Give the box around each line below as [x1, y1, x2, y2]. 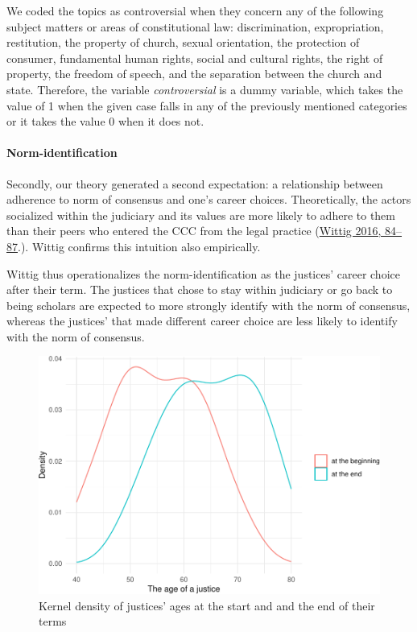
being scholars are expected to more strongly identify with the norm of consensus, [6, 296, 411, 313]
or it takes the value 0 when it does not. [6, 113, 204, 130]
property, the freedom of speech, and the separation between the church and [6, 65, 382, 82]
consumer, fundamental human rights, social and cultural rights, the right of [6, 49, 383, 66]
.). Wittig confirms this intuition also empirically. [18, 238, 261, 254]
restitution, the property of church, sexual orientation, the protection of [6, 34, 360, 51]
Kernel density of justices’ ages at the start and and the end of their [39, 597, 375, 613]
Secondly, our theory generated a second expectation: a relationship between [6, 175, 383, 192]
